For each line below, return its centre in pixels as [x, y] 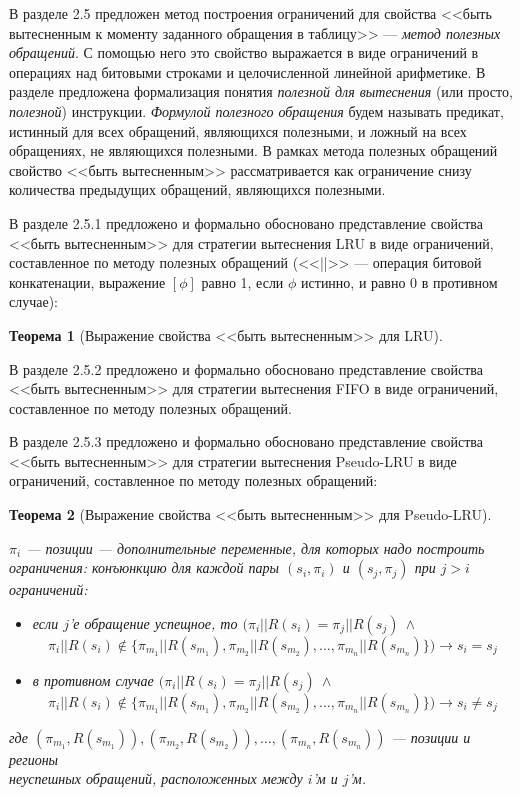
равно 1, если [242, 281]
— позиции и [431, 736]
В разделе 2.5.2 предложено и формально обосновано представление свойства [246, 368]
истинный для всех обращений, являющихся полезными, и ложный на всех [238, 130]
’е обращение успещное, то [153, 622]
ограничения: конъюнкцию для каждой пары [144, 567]
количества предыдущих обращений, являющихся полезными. [197, 189]
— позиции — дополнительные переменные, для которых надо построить [255, 547]
